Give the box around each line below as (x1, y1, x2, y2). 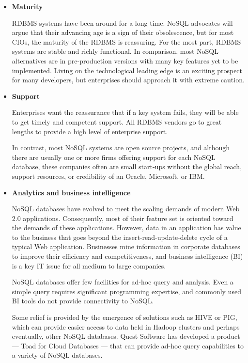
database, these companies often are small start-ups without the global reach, (12, 161, 242, 172)
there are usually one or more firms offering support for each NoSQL (12, 152, 216, 162)
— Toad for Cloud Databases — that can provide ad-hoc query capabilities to (12, 340, 244, 350)
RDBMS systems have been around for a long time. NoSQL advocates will (12, 17, 233, 28)
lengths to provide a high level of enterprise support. (12, 126, 168, 136)
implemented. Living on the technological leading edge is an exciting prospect (12, 65, 243, 75)
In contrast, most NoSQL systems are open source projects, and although (12, 142, 230, 153)
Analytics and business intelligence (12, 187, 131, 197)
